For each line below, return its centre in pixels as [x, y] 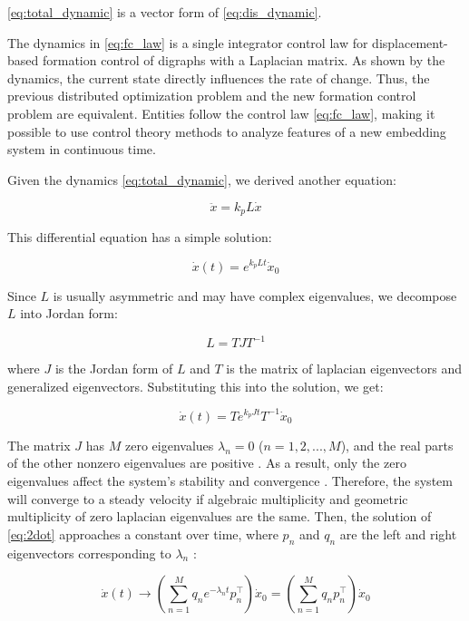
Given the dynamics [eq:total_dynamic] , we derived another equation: [202, 179]
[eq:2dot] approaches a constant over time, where [143, 534]
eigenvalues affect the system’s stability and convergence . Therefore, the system [230, 481]
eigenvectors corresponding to [89, 553]
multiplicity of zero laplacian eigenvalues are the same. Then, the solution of [220, 516]
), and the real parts [397, 445]
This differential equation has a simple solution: [140, 237]
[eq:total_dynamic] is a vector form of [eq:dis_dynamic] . [165, 12]
